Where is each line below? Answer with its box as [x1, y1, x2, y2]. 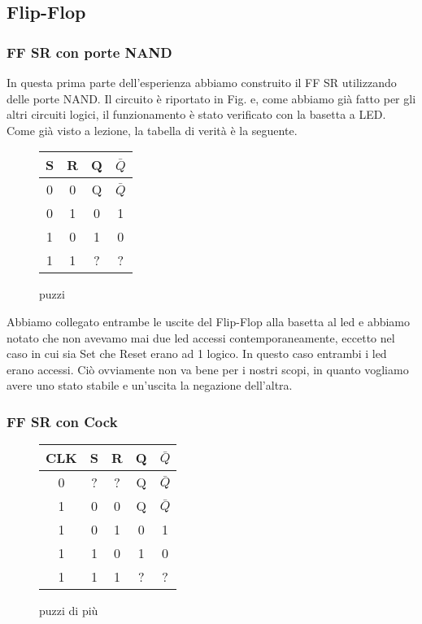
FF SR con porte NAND [7, 41, 172, 62]
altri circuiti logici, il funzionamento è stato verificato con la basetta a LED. [7, 106, 386, 123]
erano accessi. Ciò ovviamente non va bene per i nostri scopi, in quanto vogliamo [7, 360, 409, 377]
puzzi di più [39, 602, 98, 619]
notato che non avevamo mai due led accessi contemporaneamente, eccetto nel [7, 329, 395, 346]
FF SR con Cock [7, 411, 118, 431]
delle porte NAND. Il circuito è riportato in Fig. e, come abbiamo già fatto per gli [7, 89, 416, 107]
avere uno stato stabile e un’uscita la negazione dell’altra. [7, 377, 293, 394]
